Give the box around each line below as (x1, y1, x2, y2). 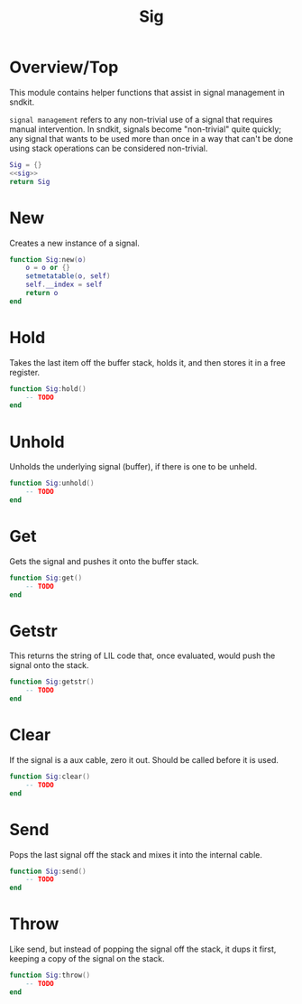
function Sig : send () (9, 867, 87, 876)
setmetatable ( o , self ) (25, 272, 111, 281)
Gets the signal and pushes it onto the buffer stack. (9, 555, 200, 566)
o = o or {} (25, 264, 70, 273)
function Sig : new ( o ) (9, 255, 87, 264)
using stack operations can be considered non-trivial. (9, 143, 208, 153)
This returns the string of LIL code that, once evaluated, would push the (9, 650, 276, 661)
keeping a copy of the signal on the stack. (9, 953, 165, 964)
